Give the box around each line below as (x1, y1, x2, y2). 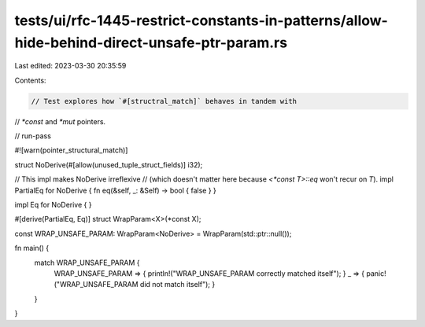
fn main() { (14, 244, 50, 253)
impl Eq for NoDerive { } (14, 200, 92, 210)
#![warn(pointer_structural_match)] (14, 145, 128, 155)
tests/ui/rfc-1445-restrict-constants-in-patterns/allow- (14, 12, 389, 29)
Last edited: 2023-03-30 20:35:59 (14, 61, 127, 71)
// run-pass (14, 131, 51, 141)
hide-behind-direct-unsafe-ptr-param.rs (14, 34, 287, 51)
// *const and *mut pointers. (14, 116, 106, 126)
